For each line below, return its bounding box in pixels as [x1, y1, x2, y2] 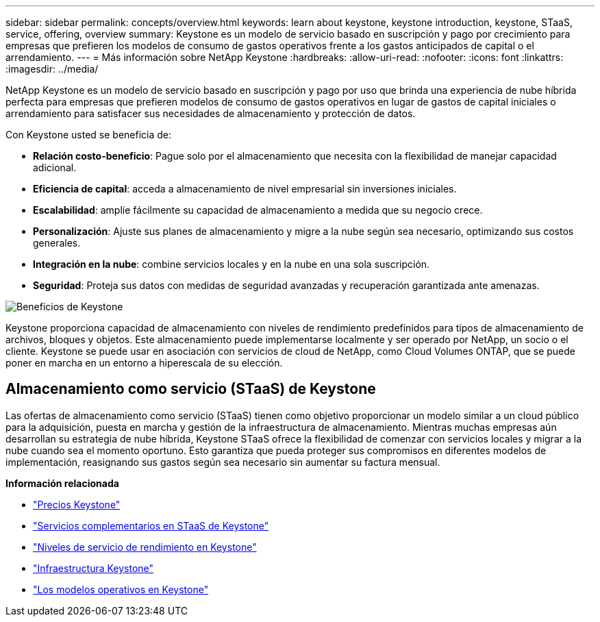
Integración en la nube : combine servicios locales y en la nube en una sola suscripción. [33, 258, 430, 270]
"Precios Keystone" [33, 498, 121, 510]
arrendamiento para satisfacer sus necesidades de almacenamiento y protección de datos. [5, 108, 416, 119]
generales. [33, 237, 81, 249]
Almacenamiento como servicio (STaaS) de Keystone [5, 380, 376, 398]
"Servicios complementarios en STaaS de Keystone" [33, 519, 269, 532]
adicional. [33, 162, 77, 173]
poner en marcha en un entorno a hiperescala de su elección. [5, 357, 283, 369]
